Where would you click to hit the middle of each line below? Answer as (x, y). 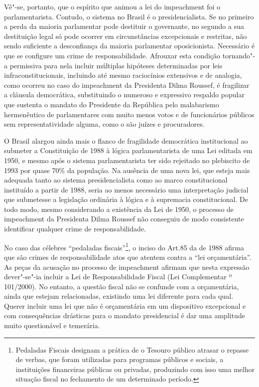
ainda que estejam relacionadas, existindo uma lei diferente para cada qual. (119, 296)
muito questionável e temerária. (52, 325)
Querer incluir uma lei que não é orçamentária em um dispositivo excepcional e (125, 305)
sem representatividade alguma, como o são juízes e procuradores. (104, 124)
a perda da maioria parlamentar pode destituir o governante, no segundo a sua (124, 26)
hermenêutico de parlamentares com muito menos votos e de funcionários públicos (129, 114)
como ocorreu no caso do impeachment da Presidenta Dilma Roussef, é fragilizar (127, 85)
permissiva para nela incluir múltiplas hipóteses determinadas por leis (116, 65)
